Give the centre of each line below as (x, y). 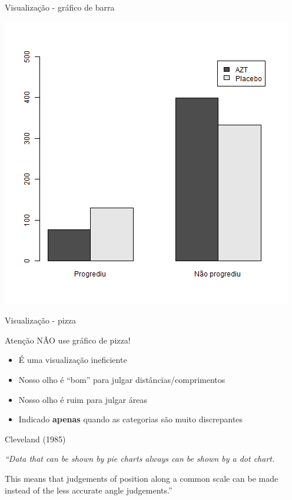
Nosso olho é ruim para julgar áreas (83, 399)
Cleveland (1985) (35, 439)
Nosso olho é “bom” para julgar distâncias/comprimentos (122, 379)
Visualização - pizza (41, 320)
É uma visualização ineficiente (73, 360)
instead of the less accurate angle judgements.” (89, 490)
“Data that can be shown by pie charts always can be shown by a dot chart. (140, 459)
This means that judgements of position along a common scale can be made (142, 478)
